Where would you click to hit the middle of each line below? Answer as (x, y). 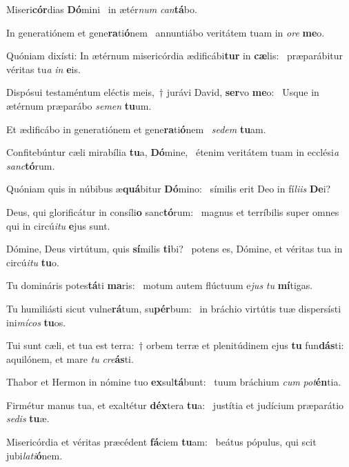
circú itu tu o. (33, 262)
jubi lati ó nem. (34, 455)
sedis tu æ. (28, 418)
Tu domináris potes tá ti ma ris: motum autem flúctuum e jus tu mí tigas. (160, 285)
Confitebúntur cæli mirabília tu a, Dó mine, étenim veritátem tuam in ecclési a (173, 152)
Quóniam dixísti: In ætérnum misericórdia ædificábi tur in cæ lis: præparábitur (175, 56)
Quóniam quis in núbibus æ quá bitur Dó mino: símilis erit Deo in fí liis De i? (169, 189)
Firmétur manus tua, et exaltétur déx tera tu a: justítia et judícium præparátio (175, 405)
